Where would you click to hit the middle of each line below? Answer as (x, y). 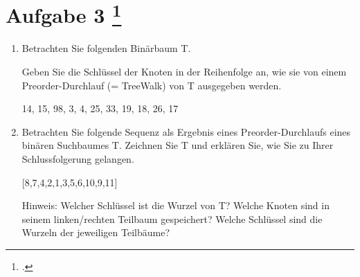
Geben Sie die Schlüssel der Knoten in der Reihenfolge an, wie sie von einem (184, 72)
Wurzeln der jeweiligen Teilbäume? (96, 232)
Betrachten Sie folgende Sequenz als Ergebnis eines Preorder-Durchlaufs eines (186, 131)
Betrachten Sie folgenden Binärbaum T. (106, 48)
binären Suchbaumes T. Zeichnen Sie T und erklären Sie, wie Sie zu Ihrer (178, 145)
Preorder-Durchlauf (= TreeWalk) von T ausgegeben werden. (152, 85)
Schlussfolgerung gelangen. (78, 159)
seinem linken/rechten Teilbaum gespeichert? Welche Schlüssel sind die (172, 218)
